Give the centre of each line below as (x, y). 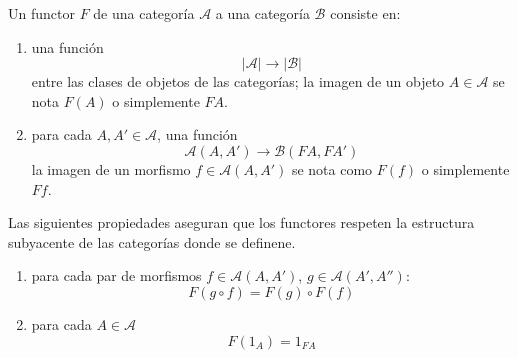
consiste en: (365, 13)
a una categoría (262, 13)
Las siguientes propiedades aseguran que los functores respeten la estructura (241, 222)
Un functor (41, 13)
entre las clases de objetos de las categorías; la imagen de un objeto (238, 81)
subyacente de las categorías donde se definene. (152, 241)
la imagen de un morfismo (111, 168)
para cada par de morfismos (116, 275)
